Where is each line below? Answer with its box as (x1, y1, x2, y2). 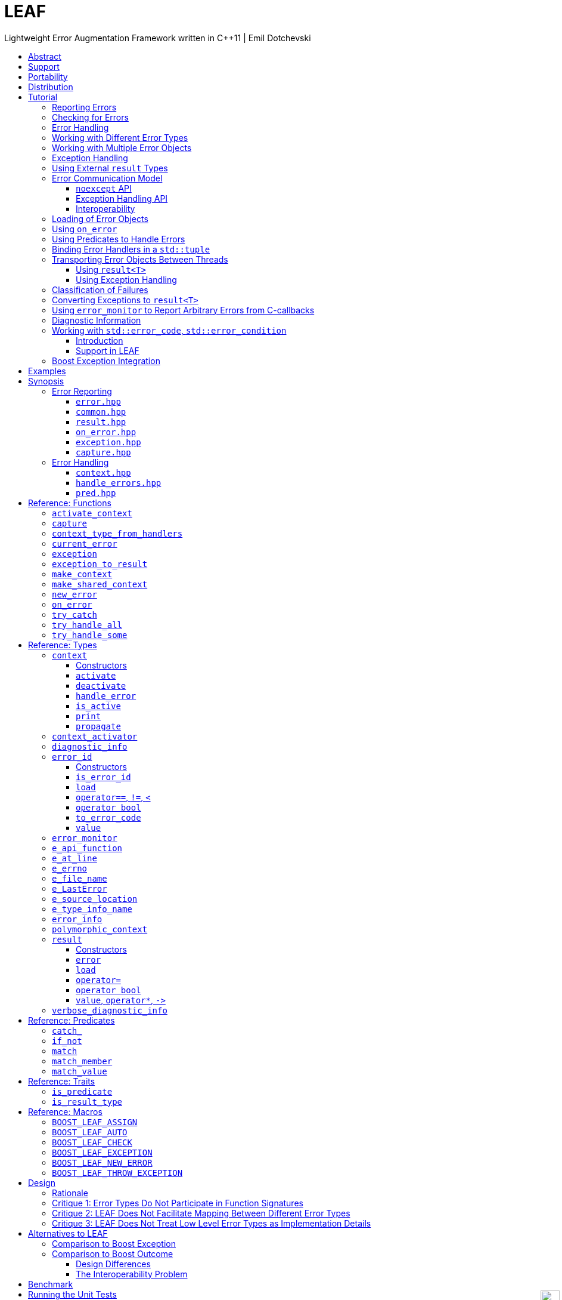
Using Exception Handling (76, 274, 177, 285)
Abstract (28, 51, 61, 61)
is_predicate (52, 1086, 113, 1096)
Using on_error (52, 223, 117, 234)
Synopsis (28, 375, 64, 386)
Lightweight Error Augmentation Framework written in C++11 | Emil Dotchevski (4, 32, 311, 43)
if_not (52, 1036, 82, 1046)
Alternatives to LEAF (28, 1228, 108, 1239)
